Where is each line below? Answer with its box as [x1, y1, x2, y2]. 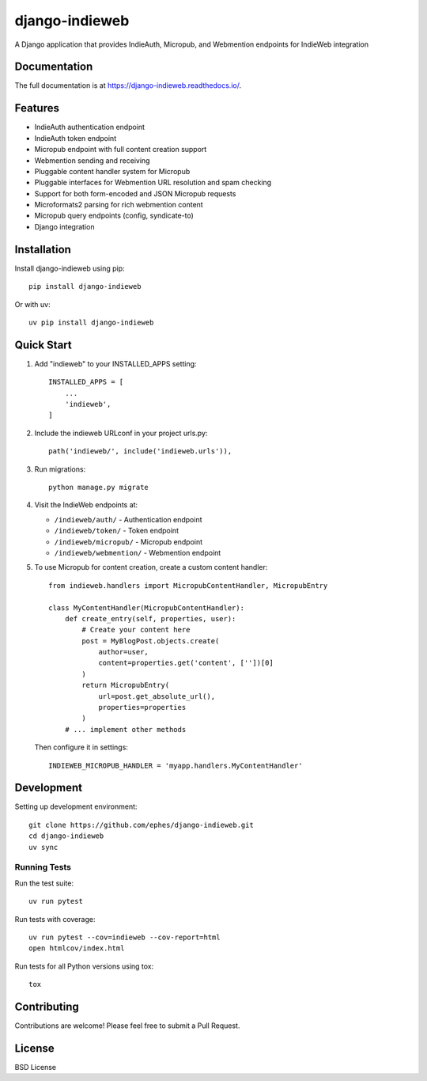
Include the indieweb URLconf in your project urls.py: [34, 428, 208, 438]
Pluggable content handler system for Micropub [34, 166, 191, 176]
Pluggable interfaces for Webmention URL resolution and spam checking [34, 178, 272, 188]
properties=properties [98, 703, 187, 712]
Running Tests [14, 862, 71, 873]
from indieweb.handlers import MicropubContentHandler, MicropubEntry [48, 581, 328, 590]
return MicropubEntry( [81, 681, 170, 690]
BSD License [14, 1062, 57, 1072]
